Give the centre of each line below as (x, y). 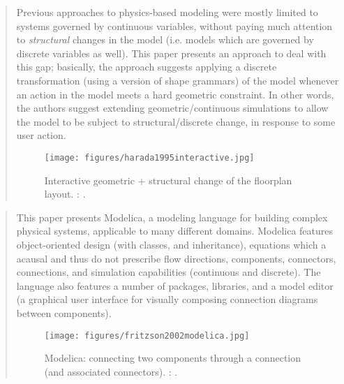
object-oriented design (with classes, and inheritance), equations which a (171, 244)
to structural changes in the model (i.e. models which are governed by (165, 39)
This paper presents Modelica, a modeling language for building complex (172, 217)
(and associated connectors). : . (111, 371)
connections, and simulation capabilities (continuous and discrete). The (169, 272)
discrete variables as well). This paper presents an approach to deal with (171, 53)
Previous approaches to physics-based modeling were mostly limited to (167, 12)
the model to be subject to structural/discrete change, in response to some (176, 121)
